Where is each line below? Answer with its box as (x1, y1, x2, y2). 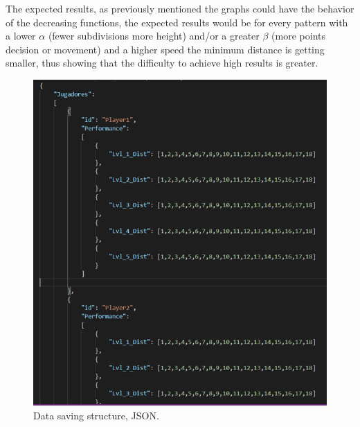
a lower (6, 28, 36, 43)
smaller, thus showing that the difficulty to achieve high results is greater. (6, 55, 318, 70)
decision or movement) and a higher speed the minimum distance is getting (6, 42, 325, 56)
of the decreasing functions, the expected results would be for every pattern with (6, 15, 348, 29)
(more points (271, 28, 325, 43)
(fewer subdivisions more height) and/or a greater (48, 28, 260, 43)
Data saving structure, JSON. (33, 408, 159, 422)
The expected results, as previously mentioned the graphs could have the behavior (6, 1, 354, 15)
